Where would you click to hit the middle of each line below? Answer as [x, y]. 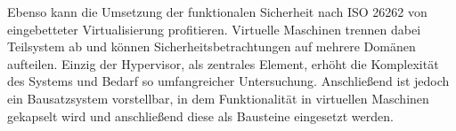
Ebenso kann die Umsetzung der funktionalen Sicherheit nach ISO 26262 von [217, 12]
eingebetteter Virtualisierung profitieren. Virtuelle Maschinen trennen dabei [214, 29]
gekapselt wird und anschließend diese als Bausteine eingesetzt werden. [200, 116]
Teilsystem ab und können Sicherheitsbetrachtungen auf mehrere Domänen [212, 46]
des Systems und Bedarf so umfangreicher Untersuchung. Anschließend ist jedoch [228, 81]
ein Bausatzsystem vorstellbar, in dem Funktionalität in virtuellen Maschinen [218, 98]
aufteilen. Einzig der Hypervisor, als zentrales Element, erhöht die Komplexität [223, 63]
